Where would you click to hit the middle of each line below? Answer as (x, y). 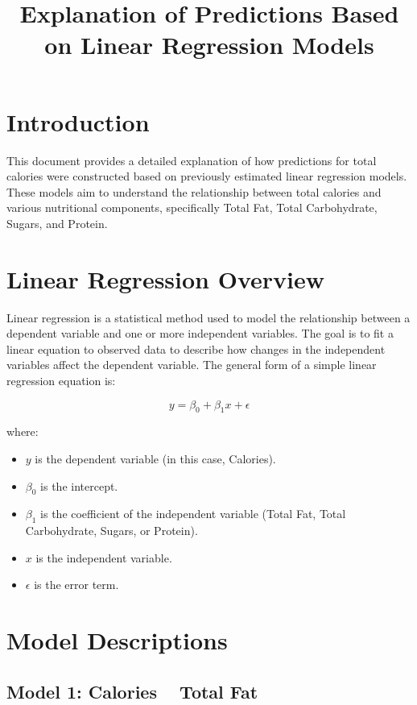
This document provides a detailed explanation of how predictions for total (192, 160)
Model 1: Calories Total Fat (132, 691)
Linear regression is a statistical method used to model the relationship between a (208, 317)
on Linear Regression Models (209, 45)
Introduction (78, 121)
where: (23, 431)
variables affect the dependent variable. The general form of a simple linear (192, 365)
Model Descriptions (117, 640)
